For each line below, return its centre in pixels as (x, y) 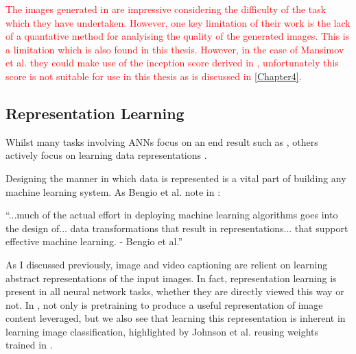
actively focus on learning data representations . (106, 155)
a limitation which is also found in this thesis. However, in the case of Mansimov (175, 49)
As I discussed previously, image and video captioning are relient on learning (167, 264)
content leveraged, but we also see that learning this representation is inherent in (176, 318)
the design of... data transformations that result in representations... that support (177, 228)
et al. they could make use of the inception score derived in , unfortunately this (172, 63)
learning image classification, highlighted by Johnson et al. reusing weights (162, 331)
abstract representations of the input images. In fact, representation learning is (171, 278)
